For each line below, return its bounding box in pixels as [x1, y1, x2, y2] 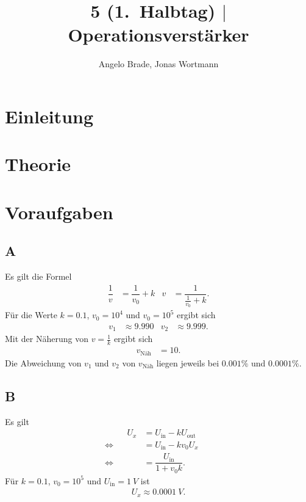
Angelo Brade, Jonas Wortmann [98, 57, 219, 70]
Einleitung [5, 103, 94, 128]
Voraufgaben [5, 199, 113, 224]
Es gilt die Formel [5, 270, 72, 283]
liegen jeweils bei [156, 356, 219, 369]
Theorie [5, 151, 71, 176]
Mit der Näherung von [5, 332, 88, 345]
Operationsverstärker [68, 22, 249, 47]
